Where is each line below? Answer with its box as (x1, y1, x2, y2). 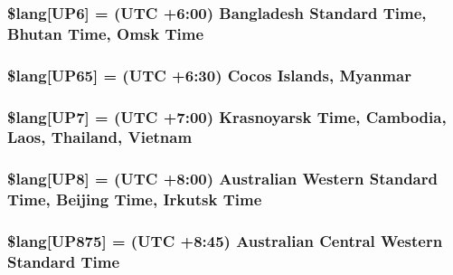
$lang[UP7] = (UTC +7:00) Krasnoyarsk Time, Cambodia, (7, 105, 447, 128)
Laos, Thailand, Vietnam (7, 126, 193, 148)
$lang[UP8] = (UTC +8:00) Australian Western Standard (7, 167, 438, 190)
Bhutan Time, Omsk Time (7, 22, 204, 44)
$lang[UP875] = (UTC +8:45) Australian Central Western (7, 230, 443, 252)
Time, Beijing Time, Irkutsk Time (7, 188, 262, 211)
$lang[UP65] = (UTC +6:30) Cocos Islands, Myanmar (7, 63, 411, 86)
